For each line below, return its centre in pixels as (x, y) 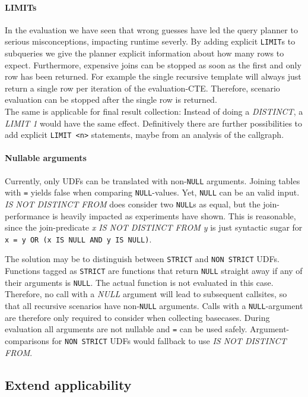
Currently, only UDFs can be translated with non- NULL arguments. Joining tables (153, 180)
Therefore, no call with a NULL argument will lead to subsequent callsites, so (146, 294)
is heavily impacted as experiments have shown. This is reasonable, (174, 215)
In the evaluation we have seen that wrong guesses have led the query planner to (151, 29)
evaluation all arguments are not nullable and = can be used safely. (126, 329)
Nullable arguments (46, 158)
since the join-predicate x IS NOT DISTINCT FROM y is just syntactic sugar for (154, 227)
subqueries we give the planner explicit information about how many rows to (145, 53)
